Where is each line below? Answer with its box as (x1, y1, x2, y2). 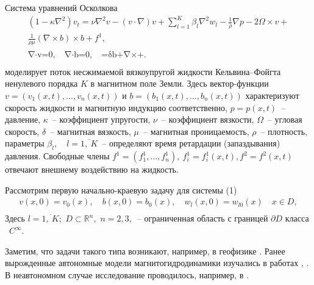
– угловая (267, 113, 302, 126)
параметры (5, 137, 45, 150)
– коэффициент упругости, (52, 113, 151, 126)
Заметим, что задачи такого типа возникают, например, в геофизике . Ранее (5, 244, 285, 257)
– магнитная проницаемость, (143, 124, 249, 137)
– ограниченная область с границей (137, 212, 268, 225)
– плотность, (260, 124, 307, 137)
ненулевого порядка (5, 77, 78, 90)
